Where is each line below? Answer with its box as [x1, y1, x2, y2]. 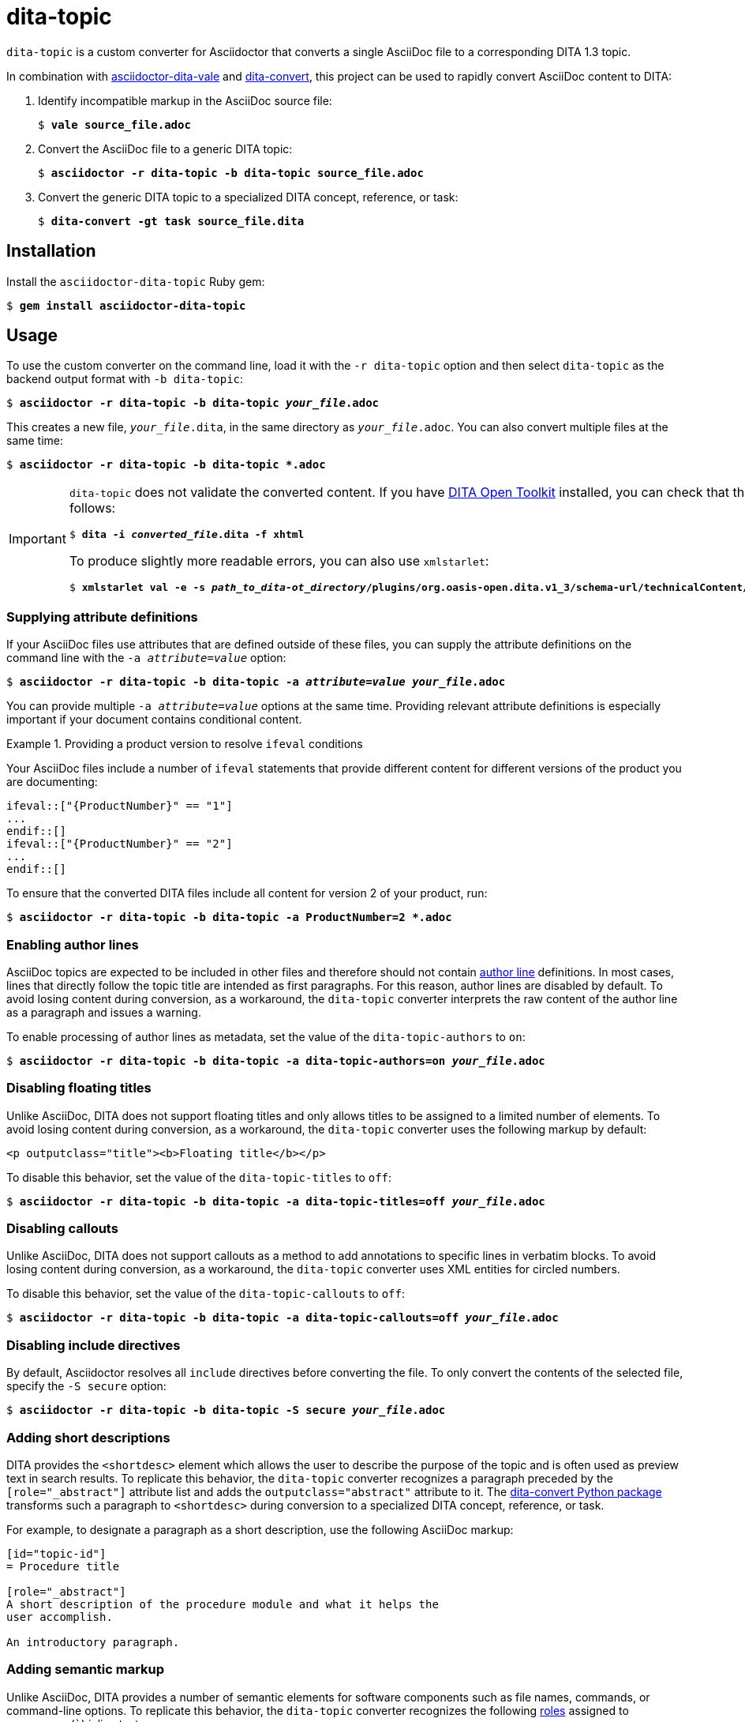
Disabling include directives [6, 1337, 181, 1353]
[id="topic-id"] [6, 1547, 107, 1560]
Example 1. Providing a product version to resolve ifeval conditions [6, 737, 363, 751]
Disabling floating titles [6, 1080, 152, 1096]
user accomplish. [6, 1610, 113, 1623]
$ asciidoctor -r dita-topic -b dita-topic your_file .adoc [6, 397, 380, 410]
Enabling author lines [6, 936, 139, 953]
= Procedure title [6, 1559, 120, 1573]
